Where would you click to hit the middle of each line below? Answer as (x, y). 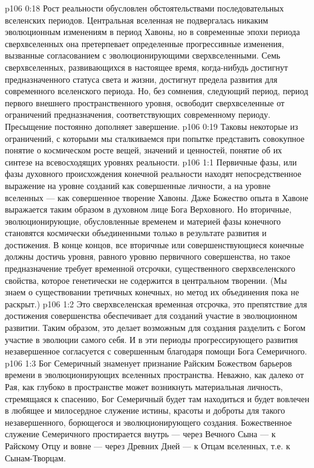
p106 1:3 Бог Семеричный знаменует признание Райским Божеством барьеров (149, 363)
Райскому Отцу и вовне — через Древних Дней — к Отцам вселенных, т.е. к (148, 445)
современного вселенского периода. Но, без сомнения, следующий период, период (157, 91)
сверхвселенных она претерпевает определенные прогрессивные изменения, (145, 43)
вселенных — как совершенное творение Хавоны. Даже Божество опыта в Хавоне (157, 197)
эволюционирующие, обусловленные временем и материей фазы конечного (143, 221)
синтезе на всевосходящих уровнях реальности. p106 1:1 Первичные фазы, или (151, 162)
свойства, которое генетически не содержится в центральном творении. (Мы (146, 280)
